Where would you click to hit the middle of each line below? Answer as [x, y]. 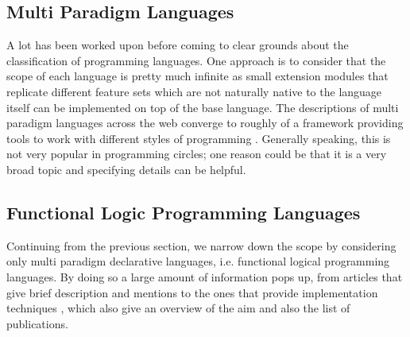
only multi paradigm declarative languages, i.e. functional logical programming [198, 261]
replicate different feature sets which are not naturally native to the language [194, 91]
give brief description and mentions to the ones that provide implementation [192, 292]
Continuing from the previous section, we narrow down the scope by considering [201, 245]
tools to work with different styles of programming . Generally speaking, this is [199, 138]
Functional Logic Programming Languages [184, 212]
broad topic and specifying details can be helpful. [126, 169]
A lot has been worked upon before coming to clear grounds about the [178, 45]
